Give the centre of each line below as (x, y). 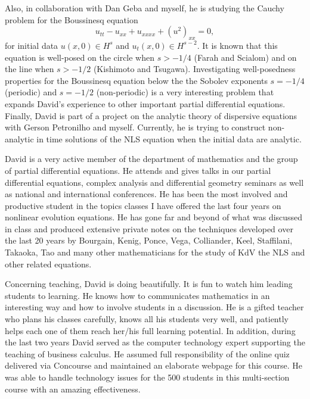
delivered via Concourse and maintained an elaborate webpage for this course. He (154, 365)
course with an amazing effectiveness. (73, 389)
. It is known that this (237, 45)
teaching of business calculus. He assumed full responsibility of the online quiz (147, 353)
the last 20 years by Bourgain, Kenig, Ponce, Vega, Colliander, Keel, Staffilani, (149, 240)
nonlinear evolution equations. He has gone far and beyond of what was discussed (154, 217)
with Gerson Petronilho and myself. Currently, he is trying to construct (135, 127)
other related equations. (48, 264)
